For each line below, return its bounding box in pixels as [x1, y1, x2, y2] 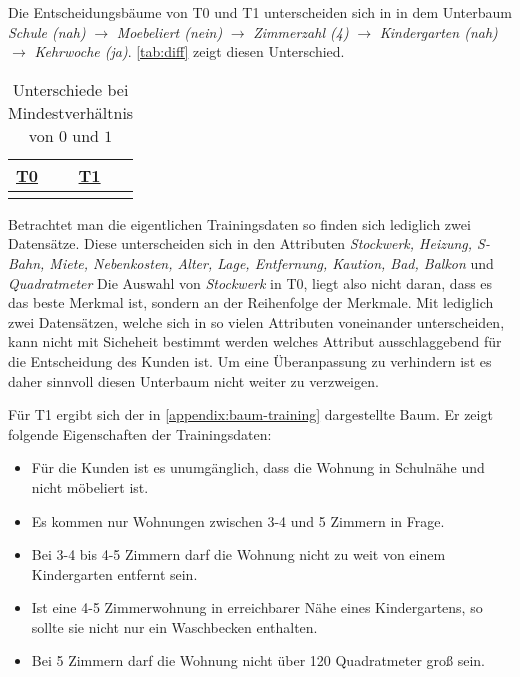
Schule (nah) [8, 21, 86, 42]
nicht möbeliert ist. [31, 476, 149, 497]
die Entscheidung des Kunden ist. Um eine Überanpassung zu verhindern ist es [8, 350, 492, 371]
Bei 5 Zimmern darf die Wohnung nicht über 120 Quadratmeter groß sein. [31, 650, 485, 671]
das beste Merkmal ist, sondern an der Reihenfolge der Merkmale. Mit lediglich [8, 292, 494, 313]
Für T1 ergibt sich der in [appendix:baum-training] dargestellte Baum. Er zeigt [8, 404, 493, 425]
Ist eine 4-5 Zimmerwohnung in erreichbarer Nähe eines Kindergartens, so [31, 597, 483, 618]
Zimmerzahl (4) [253, 21, 349, 42]
